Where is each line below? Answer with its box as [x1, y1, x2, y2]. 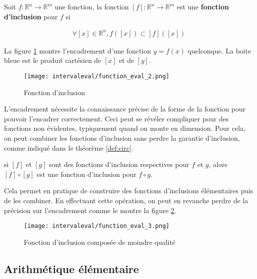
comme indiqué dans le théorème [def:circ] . [4, 142, 133, 153]
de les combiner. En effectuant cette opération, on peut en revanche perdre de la [4, 195, 248, 205]
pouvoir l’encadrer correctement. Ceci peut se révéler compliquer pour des [4, 113, 229, 123]
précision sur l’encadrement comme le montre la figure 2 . [4, 205, 177, 215]
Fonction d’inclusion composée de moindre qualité [24, 236, 176, 247]
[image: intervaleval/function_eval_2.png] [24, 72, 170, 80]
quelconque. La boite [188, 45, 251, 56]
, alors [208, 159, 228, 169]
